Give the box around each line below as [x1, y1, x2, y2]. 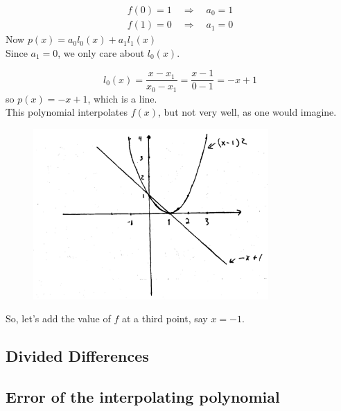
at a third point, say [121, 311, 208, 326]
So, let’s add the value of [6, 311, 111, 326]
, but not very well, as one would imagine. [158, 105, 337, 119]
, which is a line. [87, 91, 157, 105]
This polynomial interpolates [6, 105, 128, 119]
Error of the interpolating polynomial [6, 386, 280, 408]
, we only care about [58, 45, 145, 60]
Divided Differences [6, 345, 149, 367]
